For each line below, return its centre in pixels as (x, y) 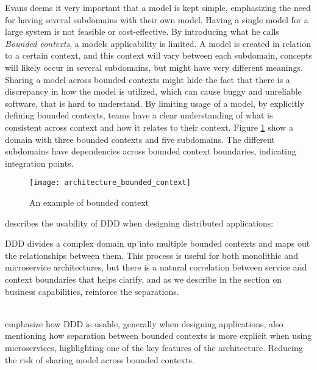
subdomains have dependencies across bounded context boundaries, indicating (151, 151)
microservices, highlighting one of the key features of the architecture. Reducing (154, 347)
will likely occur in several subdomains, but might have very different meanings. (154, 67)
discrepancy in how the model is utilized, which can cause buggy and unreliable (153, 91)
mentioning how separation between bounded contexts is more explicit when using (158, 336)
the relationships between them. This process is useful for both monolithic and (151, 255)
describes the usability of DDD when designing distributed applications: (139, 223)
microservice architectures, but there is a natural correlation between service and (156, 267)
